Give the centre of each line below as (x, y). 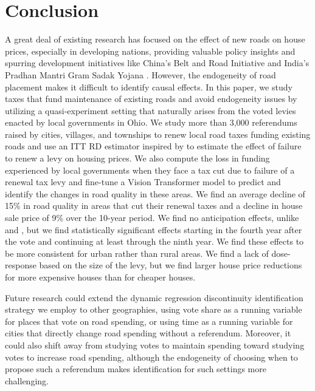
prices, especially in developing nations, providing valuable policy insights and (150, 51)
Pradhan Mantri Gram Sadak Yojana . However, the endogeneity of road (140, 74)
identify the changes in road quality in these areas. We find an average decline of (155, 193)
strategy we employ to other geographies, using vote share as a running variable (154, 309)
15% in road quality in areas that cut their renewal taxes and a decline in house (154, 206)
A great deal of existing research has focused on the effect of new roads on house (155, 39)
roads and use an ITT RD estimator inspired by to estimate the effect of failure (153, 146)
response (21, 265)
